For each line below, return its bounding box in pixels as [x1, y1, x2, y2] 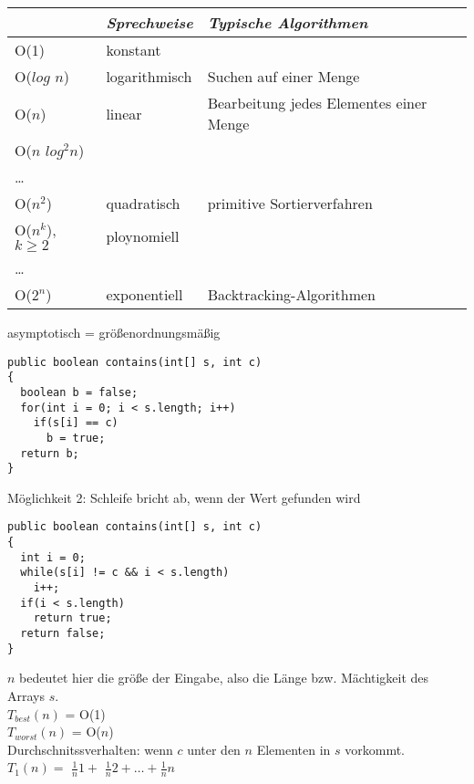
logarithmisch [106, 66, 192, 87]
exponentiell [106, 284, 183, 305]
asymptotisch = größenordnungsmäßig [7, 323, 221, 341]
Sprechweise [106, 12, 193, 33]
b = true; [46, 431, 106, 444]
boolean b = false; [20, 385, 139, 399]
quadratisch [106, 193, 180, 214]
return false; [20, 627, 106, 641]
